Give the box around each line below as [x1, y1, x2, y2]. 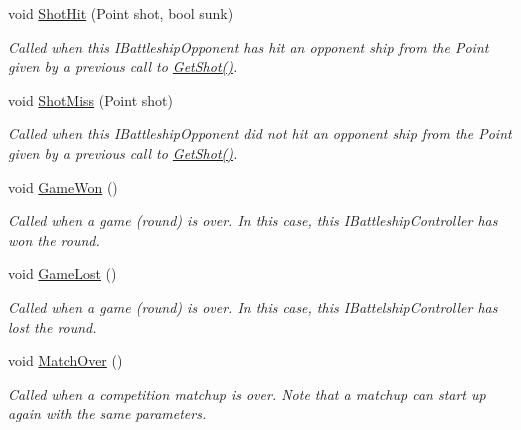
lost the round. [8, 316, 97, 337]
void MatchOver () [8, 350, 123, 371]
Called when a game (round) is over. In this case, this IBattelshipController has [8, 296, 498, 317]
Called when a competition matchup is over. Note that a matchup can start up [8, 383, 486, 404]
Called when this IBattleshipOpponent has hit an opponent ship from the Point [8, 36, 489, 57]
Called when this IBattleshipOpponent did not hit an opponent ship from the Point [8, 123, 512, 144]
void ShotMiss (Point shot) [8, 89, 173, 110]
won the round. [8, 229, 100, 250]
